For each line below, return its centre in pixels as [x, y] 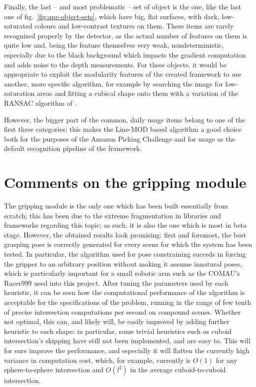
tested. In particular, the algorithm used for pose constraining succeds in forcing [125, 254]
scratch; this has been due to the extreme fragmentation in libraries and [113, 215]
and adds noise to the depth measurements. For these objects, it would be [115, 64]
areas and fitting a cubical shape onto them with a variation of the [138, 93]
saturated [18, 26]
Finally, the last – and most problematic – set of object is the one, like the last [123, 6]
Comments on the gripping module [125, 182]
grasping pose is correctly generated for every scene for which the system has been [128, 244]
